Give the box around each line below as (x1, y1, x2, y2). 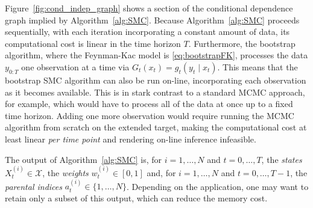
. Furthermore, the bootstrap (188, 37, 296, 49)
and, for (147, 166, 176, 179)
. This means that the (217, 60, 298, 73)
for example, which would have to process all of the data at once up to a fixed (5, 97, 293, 110)
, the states (261, 153, 302, 165)
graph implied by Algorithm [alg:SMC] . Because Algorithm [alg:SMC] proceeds (5, 13, 300, 26)
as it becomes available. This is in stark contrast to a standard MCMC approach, (5, 85, 305, 98)
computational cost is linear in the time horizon (5, 37, 181, 49)
